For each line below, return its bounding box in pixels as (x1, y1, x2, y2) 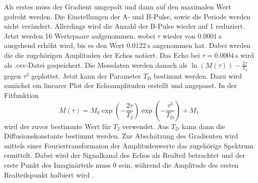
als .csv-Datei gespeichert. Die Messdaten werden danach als (4, 59, 188, 70)
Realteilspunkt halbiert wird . (4, 169, 94, 180)
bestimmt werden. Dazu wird (153, 70, 242, 81)
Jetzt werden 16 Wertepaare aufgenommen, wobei (4, 30, 155, 41)
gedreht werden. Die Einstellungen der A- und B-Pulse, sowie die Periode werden (4, 11, 251, 21)
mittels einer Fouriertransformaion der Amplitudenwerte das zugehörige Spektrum (4, 140, 254, 150)
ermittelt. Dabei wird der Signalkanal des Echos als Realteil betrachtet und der (4, 150, 245, 160)
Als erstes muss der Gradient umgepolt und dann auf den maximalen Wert (4, 1, 231, 11)
